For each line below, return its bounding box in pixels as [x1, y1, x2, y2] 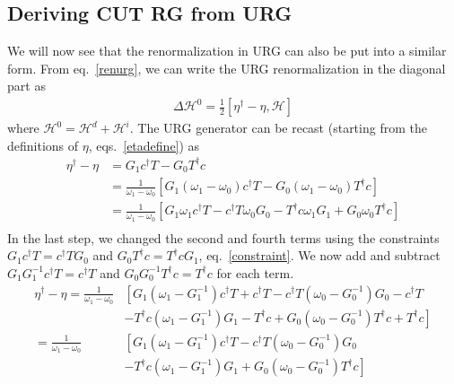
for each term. [216, 263, 294, 282]
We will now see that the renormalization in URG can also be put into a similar [7, 41, 447, 60]
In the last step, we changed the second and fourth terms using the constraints [7, 228, 440, 247]
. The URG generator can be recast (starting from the [129, 118, 427, 137]
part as [7, 76, 46, 95]
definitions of [7, 135, 79, 154]
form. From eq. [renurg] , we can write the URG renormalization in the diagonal [7, 58, 446, 77]
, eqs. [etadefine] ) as [88, 135, 200, 154]
